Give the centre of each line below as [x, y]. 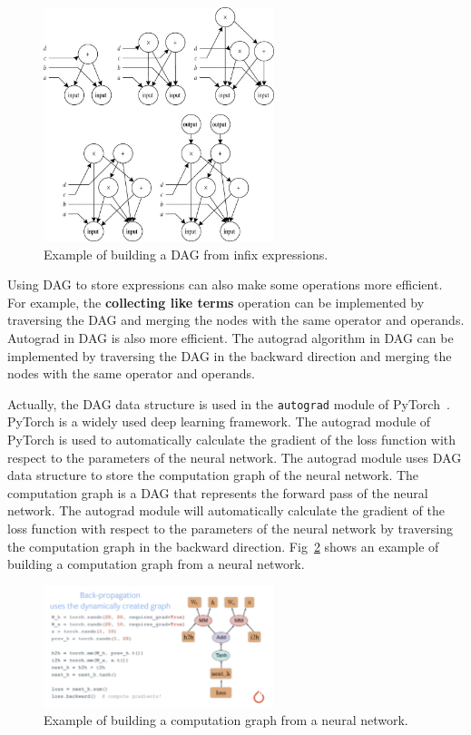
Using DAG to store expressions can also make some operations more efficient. [225, 284]
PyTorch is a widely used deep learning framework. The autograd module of [219, 421]
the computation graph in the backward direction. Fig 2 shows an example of [223, 546]
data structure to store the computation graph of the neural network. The [213, 475]
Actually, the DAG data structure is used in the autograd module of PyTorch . [229, 403]
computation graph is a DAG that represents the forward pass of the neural [218, 492]
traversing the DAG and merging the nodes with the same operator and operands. [236, 320]
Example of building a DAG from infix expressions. [186, 254]
